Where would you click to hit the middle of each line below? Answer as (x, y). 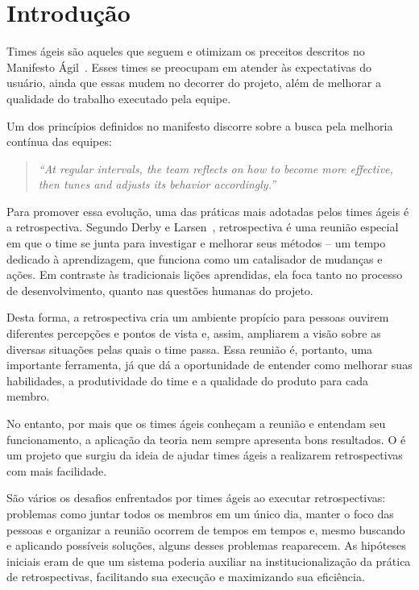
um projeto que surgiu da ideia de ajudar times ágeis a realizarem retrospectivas (205, 455)
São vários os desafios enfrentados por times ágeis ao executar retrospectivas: (196, 498)
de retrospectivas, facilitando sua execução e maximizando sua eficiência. (186, 577)
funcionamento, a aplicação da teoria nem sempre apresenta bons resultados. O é (206, 439)
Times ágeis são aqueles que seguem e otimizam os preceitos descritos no (186, 51)
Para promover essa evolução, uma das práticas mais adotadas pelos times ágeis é (208, 211)
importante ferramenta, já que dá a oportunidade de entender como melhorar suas (209, 365)
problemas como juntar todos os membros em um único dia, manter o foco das (200, 513)
